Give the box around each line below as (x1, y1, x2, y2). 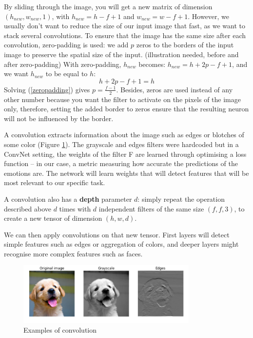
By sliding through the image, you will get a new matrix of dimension (4, 1, 213, 11)
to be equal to (45, 68, 88, 79)
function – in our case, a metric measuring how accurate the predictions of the (4, 158, 238, 169)
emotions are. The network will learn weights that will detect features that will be (4, 168, 249, 178)
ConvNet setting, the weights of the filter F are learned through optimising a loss (4, 148, 247, 159)
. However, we (188, 11, 230, 21)
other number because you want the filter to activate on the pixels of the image (4, 94, 241, 104)
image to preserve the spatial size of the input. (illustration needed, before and (4, 49, 239, 59)
